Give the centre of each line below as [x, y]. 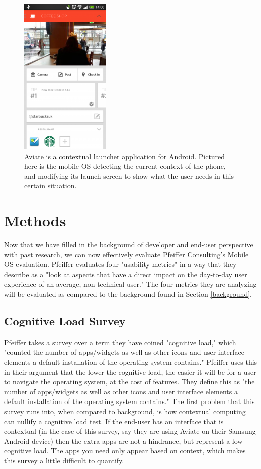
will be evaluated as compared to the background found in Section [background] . [128, 294]
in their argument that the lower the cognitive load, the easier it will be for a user [130, 372]
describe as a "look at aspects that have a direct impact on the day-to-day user [126, 274]
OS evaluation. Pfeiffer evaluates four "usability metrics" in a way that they [120, 264]
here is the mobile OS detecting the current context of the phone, [125, 166]
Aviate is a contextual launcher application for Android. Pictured [125, 156]
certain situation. [51, 186]
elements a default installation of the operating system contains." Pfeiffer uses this [131, 362]
